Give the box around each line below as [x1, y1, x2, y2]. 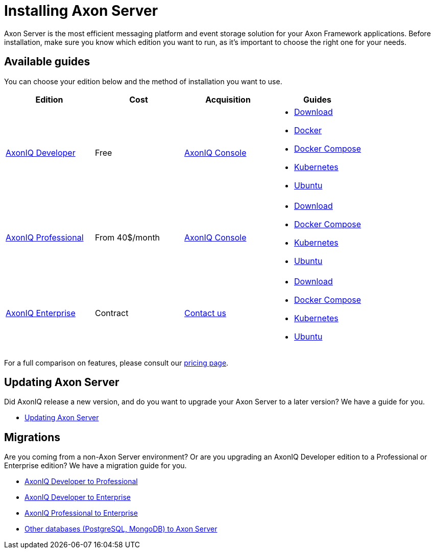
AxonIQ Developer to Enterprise [25, 493, 131, 502]
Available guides [4, 55, 90, 68]
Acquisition [205, 94, 251, 105]
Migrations [4, 430, 61, 444]
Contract [95, 307, 129, 318]
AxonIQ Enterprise [6, 307, 76, 318]
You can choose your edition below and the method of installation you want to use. [4, 77, 282, 86]
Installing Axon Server [4, 2, 158, 19]
